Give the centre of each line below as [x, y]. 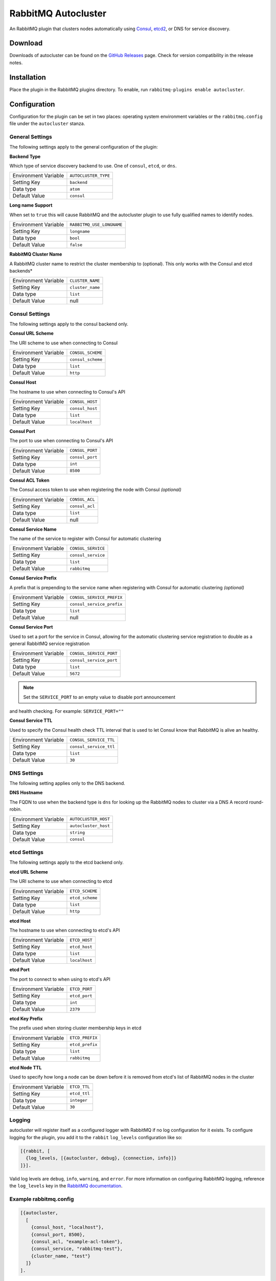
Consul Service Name [33, 529]
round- [256, 802]
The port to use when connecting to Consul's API [61, 441]
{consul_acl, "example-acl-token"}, [77, 1242]
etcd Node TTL [26, 1067]
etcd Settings [26, 852]
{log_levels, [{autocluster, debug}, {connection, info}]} [101, 1158]
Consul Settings [30, 314]
